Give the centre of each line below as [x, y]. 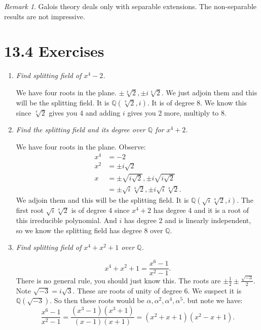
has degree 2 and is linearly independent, [188, 220]
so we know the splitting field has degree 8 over [89, 230]
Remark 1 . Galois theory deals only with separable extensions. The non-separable [130, 6]
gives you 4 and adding [85, 112]
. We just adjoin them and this [209, 92]
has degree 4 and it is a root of [201, 210]
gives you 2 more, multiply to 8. [177, 112]
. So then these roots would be [97, 300]
